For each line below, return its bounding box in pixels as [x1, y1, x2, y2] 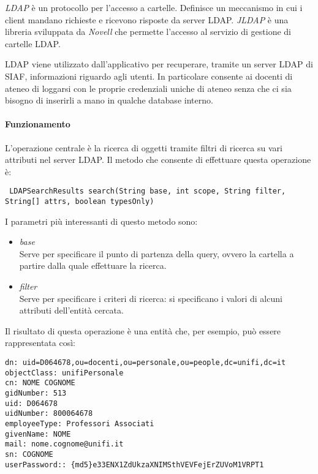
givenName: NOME [5, 429, 71, 438]
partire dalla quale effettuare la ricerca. [19, 259, 167, 272]
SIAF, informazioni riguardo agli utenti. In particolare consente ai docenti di [5, 69, 293, 82]
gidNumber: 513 [5, 388, 67, 397]
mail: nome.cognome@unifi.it [5, 440, 124, 449]
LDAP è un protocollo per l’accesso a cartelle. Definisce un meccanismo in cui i [5, 1, 303, 13]
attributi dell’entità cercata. [19, 304, 124, 317]
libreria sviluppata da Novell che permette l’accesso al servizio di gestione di [5, 25, 291, 38]
